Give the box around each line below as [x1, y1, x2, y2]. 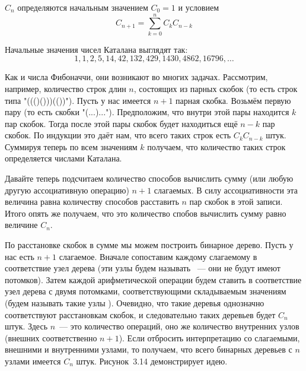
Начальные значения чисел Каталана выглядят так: [5, 43, 188, 55]
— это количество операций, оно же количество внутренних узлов [59, 320, 299, 332]
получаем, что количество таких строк [147, 140, 286, 153]
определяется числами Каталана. [5, 152, 122, 164]
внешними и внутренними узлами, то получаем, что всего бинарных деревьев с [5, 343, 292, 356]
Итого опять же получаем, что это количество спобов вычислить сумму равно [5, 207, 286, 219]
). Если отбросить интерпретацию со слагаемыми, [119, 331, 300, 344]
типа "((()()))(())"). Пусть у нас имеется [5, 94, 151, 106]
